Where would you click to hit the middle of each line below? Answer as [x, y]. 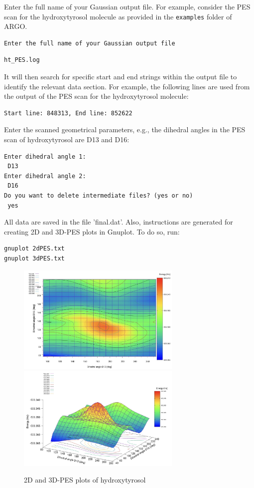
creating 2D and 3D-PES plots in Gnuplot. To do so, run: [92, 231]
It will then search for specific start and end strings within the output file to [121, 77]
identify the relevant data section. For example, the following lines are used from [127, 86]
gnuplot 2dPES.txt [34, 249]
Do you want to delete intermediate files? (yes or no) [99, 195]
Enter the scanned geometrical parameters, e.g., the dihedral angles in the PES [125, 129]
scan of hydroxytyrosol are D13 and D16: [67, 139]
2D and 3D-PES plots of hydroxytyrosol [85, 480]
